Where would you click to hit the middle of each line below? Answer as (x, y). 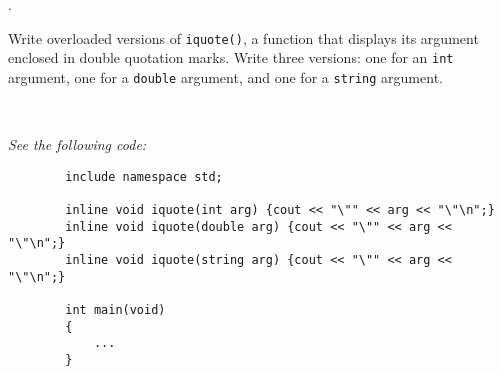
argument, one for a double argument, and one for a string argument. (225, 76)
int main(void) (115, 310)
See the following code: (77, 144)
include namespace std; (144, 176)
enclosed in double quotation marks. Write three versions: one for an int (231, 57)
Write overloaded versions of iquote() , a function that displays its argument (243, 37)
